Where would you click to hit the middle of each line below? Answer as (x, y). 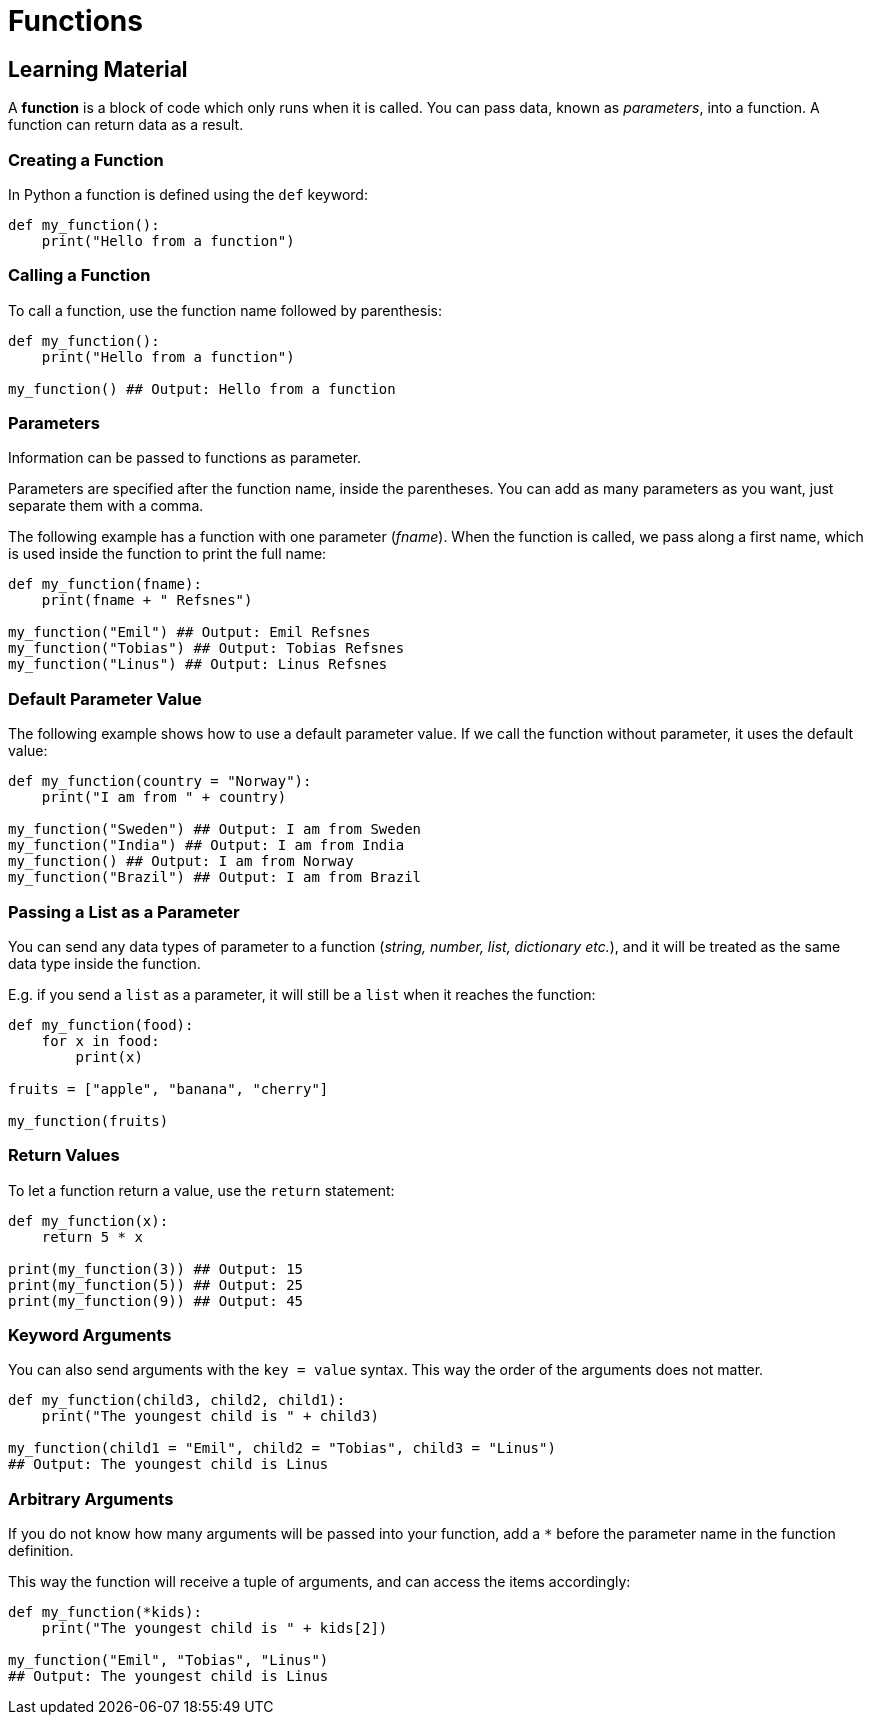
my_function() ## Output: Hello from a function (202, 388)
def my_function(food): (101, 1024)
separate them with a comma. (106, 506)
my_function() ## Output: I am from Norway (181, 861)
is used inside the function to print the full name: (167, 554)
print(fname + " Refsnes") (147, 600)
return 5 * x (92, 1236)
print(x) (109, 1056)
